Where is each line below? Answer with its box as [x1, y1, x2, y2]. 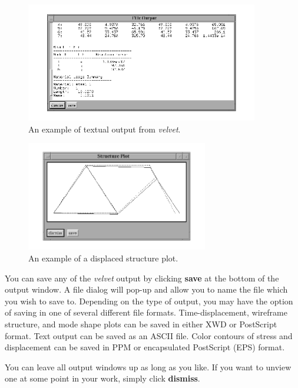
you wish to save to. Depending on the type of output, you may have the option [5, 294, 293, 307]
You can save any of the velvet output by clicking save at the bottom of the [5, 271, 279, 284]
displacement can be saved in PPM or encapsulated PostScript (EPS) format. [5, 341, 285, 353]
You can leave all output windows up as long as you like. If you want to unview [5, 360, 292, 373]
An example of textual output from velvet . [28, 122, 181, 135]
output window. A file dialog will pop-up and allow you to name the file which [5, 283, 288, 296]
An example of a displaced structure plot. [28, 251, 178, 264]
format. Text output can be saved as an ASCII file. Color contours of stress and [5, 329, 293, 341]
